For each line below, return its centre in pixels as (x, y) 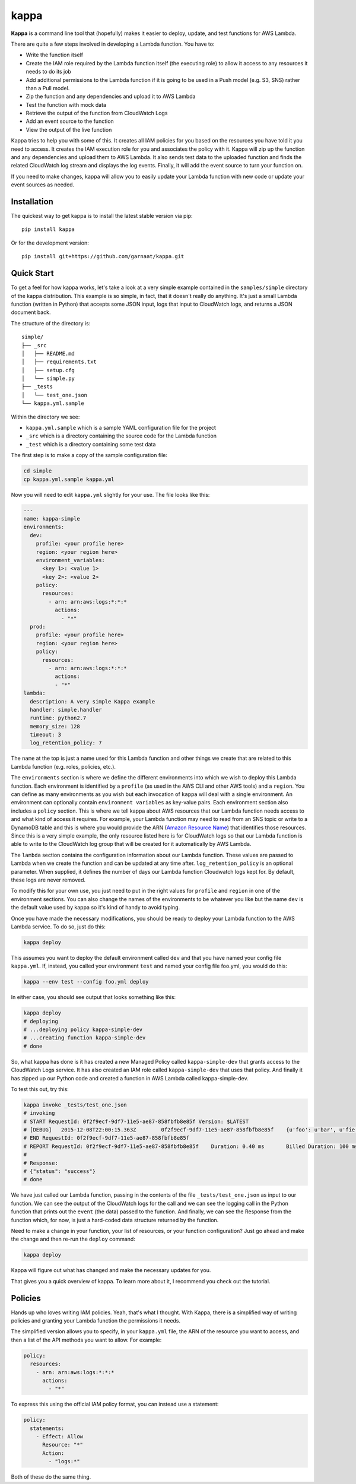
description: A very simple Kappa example (93, 701)
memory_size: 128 (55, 726)
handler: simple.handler (66, 710)
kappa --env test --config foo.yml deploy (86, 982)
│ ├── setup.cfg (48, 370)
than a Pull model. (48, 88)
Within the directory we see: (45, 417)
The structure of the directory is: (51, 323)
